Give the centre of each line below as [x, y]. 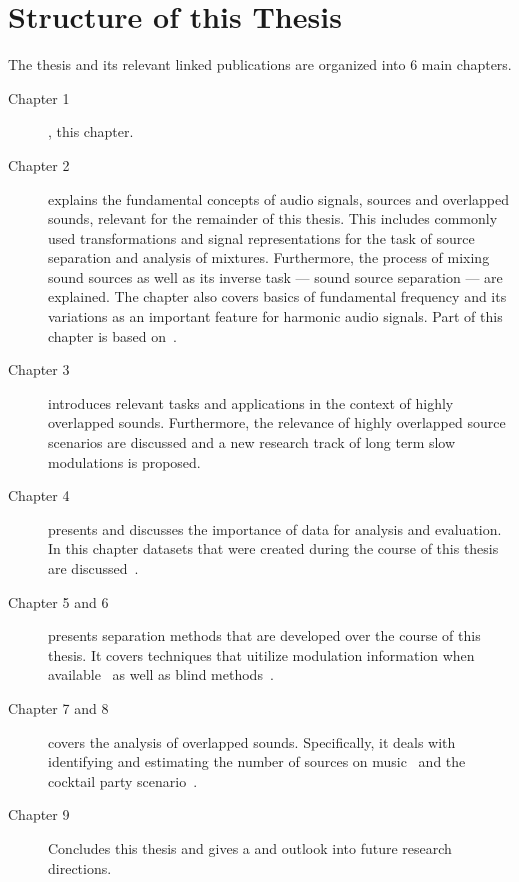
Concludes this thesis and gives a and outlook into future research [250, 847]
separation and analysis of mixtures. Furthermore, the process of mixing [269, 257]
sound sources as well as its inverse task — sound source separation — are [275, 276]
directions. [80, 867]
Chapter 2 [39, 164]
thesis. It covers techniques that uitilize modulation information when [261, 654]
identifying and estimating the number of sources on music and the [257, 761]
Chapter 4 [39, 495]
